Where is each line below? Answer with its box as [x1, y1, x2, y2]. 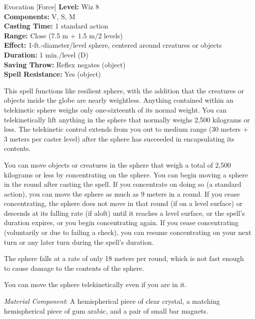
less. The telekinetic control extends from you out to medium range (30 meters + [4, 124, 249, 134]
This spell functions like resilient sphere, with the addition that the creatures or [4, 85, 244, 95]
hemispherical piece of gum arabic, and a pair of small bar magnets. [4, 305, 208, 316]
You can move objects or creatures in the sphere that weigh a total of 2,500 [4, 159, 231, 170]
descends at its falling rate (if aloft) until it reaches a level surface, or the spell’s [4, 207, 245, 218]
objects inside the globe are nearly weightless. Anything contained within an [4, 95, 234, 105]
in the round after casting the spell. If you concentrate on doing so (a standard [4, 179, 242, 189]
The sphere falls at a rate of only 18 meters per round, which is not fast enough [4, 253, 244, 263]
